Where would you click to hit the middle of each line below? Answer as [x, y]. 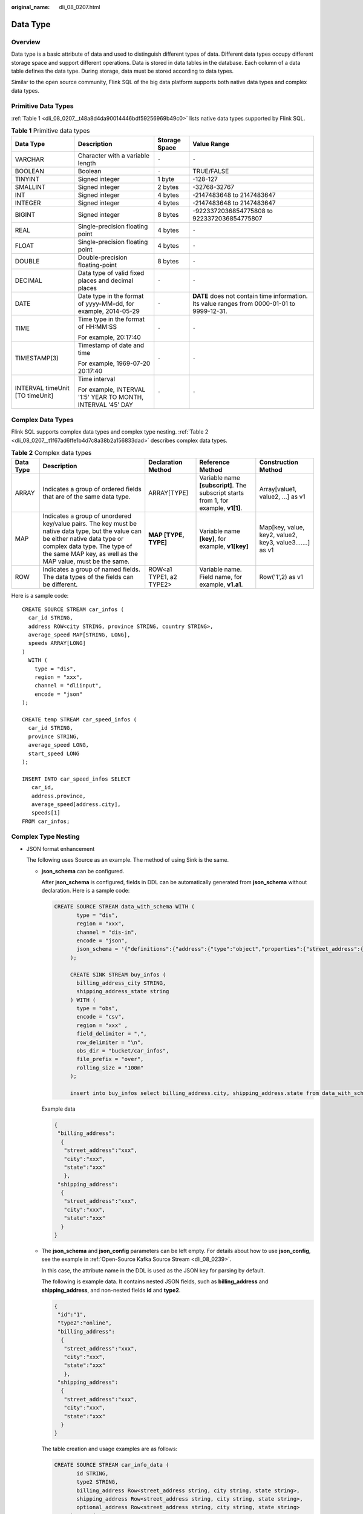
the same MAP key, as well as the [90, 554]
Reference [214, 462]
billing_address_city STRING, [121, 983]
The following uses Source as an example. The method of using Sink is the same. [128, 860]
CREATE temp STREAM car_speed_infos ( [80, 720]
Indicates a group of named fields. [91, 569]
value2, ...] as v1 [282, 497]
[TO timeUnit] [34, 395]
